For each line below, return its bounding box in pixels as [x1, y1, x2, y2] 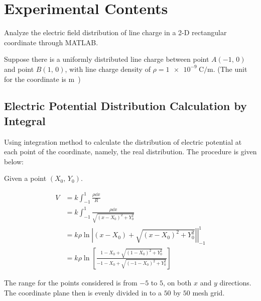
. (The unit [213, 63, 247, 74]
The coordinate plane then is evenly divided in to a [4, 287, 162, 297]
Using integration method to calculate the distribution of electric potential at [4, 136, 242, 147]
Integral [4, 113, 46, 128]
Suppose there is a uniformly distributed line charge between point [4, 54, 209, 64]
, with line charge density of [65, 63, 151, 74]
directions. [219, 277, 251, 287]
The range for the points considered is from [4, 277, 138, 287]
